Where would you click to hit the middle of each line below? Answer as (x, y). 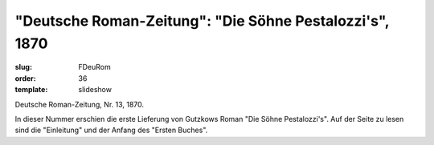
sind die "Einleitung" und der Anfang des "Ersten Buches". (111, 130)
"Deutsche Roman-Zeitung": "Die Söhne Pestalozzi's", (202, 21)
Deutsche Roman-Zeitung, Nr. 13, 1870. (80, 104)
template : (31, 90)
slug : (23, 67)
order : (25, 78)
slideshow (95, 90)
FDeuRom (95, 67)
